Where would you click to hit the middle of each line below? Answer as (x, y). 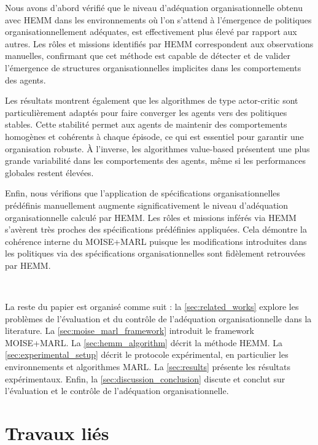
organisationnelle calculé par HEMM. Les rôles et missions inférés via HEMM (151, 217)
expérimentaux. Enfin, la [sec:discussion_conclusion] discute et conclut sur (145, 378)
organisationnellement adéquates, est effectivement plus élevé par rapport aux (151, 32)
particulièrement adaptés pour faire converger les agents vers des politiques (146, 112)
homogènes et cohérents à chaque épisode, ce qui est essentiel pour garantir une (154, 136)
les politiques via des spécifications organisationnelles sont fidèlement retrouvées (155, 253)
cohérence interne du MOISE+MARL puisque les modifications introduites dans (156, 241)
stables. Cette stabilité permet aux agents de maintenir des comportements (146, 124)
